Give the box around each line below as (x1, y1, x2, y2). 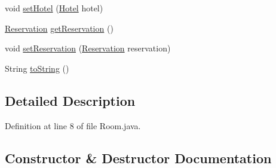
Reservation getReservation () (5, 22, 114, 34)
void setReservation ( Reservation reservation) (5, 42, 171, 54)
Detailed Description (5, 91, 136, 109)
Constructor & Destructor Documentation (5, 148, 272, 167)
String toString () (5, 62, 69, 74)
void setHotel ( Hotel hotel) (5, 2, 103, 14)
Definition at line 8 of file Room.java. (5, 119, 141, 132)
